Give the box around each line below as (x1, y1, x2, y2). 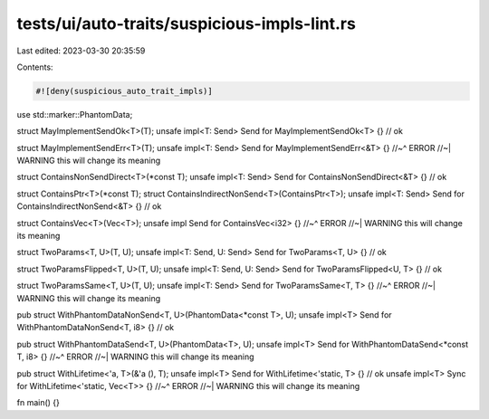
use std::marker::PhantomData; (16, 109, 133, 119)
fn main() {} (16, 397, 61, 408)
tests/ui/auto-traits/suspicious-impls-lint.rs (16, 14, 357, 33)
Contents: (16, 62, 53, 72)
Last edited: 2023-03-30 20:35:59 (16, 45, 146, 56)
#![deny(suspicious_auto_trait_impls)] (35, 86, 213, 96)
